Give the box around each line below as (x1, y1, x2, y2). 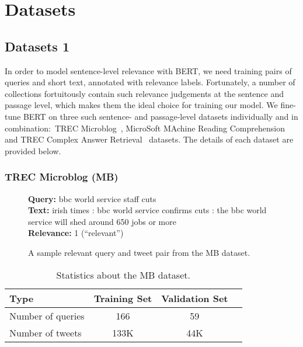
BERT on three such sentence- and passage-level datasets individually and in (23, 110, 298, 122)
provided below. (5, 144, 61, 157)
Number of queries (9, 308, 85, 322)
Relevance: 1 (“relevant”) (28, 227, 124, 239)
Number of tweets (9, 325, 82, 339)
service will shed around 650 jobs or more (28, 215, 176, 227)
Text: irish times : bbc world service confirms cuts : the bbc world (28, 204, 267, 216)
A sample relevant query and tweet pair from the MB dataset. (28, 246, 250, 258)
